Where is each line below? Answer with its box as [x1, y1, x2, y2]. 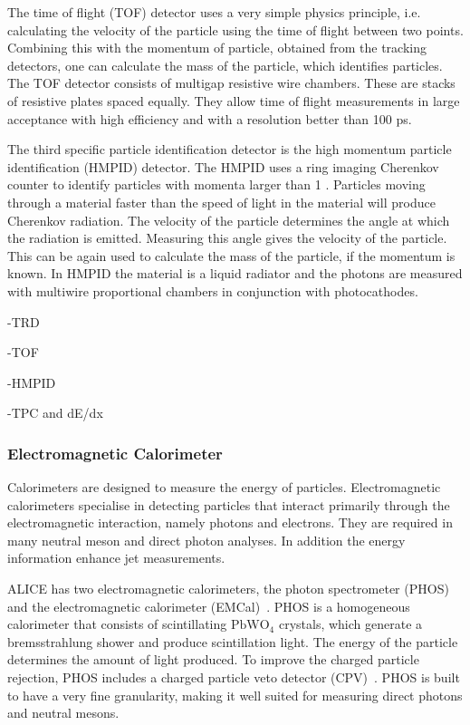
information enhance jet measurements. [7, 548, 225, 567]
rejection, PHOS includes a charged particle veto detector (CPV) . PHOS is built [7, 668, 460, 687]
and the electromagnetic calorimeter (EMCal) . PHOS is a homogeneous [7, 596, 410, 615]
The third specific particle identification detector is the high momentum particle [7, 140, 452, 159]
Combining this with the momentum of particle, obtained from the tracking [7, 38, 427, 57]
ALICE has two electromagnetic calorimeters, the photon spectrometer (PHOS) [7, 579, 449, 598]
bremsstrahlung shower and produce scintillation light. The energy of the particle [7, 632, 458, 651]
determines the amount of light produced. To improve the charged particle [7, 650, 419, 669]
